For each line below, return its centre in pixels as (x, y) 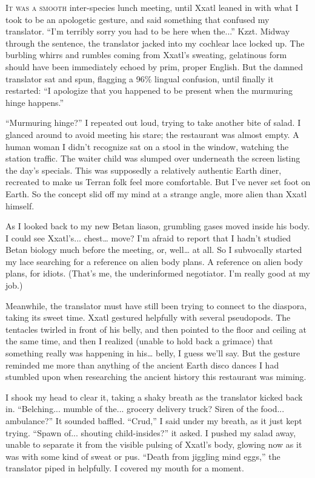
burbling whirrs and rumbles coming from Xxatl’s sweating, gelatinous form (146, 55)
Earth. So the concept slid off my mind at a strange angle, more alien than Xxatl (156, 193)
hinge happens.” (35, 102)
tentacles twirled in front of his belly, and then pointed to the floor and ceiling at (156, 329)
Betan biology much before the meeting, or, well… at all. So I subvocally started (154, 250)
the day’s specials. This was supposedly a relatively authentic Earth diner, (144, 170)
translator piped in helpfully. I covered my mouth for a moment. (125, 468)
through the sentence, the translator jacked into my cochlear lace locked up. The (155, 43)
